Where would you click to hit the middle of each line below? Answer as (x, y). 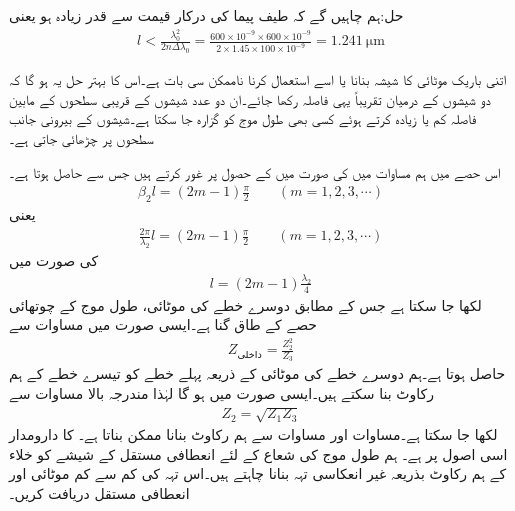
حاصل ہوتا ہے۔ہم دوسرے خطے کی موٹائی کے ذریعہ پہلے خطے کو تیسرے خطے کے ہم (257, 373)
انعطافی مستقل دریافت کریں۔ (99, 492)
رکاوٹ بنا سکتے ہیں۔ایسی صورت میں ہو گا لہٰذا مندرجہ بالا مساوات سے (221, 393)
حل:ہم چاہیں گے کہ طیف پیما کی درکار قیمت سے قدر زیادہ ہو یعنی (206, 15)
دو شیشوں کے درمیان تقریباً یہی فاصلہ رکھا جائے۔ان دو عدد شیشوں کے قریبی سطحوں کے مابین (250, 98)
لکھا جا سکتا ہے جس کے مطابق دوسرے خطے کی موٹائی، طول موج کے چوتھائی (245, 304)
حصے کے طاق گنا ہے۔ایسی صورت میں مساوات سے (163, 324)
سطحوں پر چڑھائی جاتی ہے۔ (81, 138)
